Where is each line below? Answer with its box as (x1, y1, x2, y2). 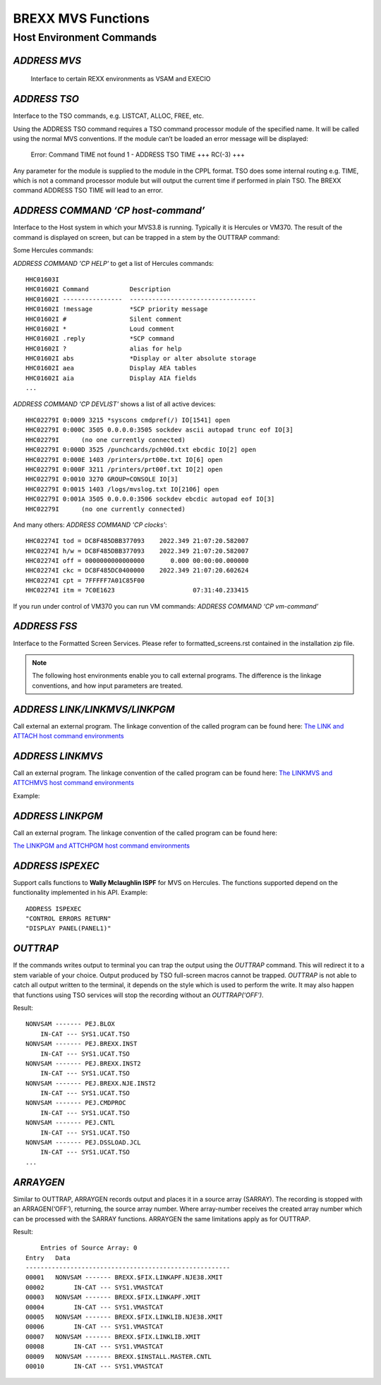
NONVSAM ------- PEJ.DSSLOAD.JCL (25, 1139, 141, 1147)
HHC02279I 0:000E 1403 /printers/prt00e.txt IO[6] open (25, 456, 223, 463)
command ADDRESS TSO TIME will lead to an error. (13, 186, 164, 195)
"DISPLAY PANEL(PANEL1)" (25, 925, 111, 932)
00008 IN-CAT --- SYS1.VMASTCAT (25, 1343, 164, 1350)
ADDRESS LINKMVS (13, 750, 103, 762)
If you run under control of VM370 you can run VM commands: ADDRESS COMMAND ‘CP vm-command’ (13, 602, 319, 610)
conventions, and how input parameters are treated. (32, 681, 183, 690)
